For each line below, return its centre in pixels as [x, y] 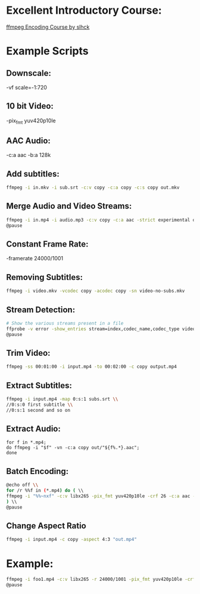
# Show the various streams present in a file [65, 323]
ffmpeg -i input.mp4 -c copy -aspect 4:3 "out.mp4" [71, 540]
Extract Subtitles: [39, 385]
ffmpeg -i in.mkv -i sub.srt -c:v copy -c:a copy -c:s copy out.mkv [93, 188]
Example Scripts [47, 51]
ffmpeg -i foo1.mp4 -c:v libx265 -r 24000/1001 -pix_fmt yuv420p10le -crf [101, 580]
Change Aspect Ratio [46, 526]
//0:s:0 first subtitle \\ [40, 404]
